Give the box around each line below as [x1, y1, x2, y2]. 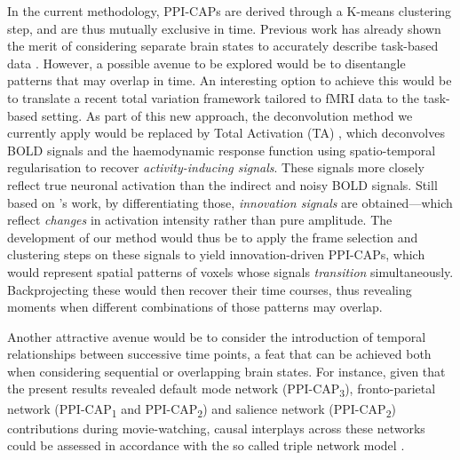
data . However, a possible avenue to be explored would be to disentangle [7, 53, 406, 72]
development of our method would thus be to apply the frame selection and [7, 227, 418, 246]
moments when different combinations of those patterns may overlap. [7, 297, 383, 316]
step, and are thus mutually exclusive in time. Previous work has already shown [7, 19, 441, 37]
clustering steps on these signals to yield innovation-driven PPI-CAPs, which [7, 245, 425, 264]
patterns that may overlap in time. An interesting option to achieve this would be [7, 71, 452, 90]
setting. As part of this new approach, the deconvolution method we [41, 106, 413, 124]
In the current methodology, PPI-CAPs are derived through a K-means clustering [7, 2, 452, 20]
